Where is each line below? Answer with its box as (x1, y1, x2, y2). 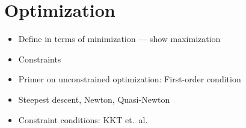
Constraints (18, 52, 61, 65)
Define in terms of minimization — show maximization (18, 32, 221, 45)
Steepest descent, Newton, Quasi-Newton (18, 93, 170, 105)
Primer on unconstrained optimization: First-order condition (18, 73, 241, 85)
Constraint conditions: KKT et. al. (18, 113, 148, 126)
